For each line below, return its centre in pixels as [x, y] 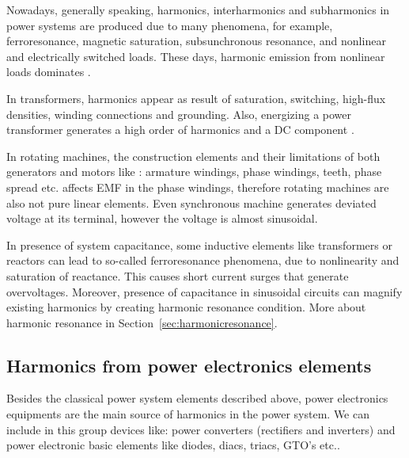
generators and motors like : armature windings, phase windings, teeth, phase [194, 172]
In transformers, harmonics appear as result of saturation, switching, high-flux [196, 98]
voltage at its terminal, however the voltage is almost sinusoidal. [162, 218]
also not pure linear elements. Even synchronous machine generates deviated [191, 202]
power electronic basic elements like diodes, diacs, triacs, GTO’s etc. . [173, 445]
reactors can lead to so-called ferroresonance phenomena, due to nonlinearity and [203, 260]
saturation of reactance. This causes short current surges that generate [178, 275]
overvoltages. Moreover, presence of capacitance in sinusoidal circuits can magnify [204, 291]
